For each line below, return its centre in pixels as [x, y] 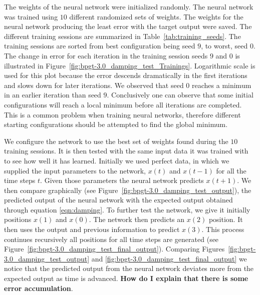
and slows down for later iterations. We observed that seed [94, 85]
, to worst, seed [224, 46]
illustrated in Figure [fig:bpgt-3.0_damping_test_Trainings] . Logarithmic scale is [130, 65]
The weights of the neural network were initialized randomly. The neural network [129, 6]
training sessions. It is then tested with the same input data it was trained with [126, 151]
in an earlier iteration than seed [53, 95]
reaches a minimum [222, 85]
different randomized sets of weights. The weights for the [156, 16]
